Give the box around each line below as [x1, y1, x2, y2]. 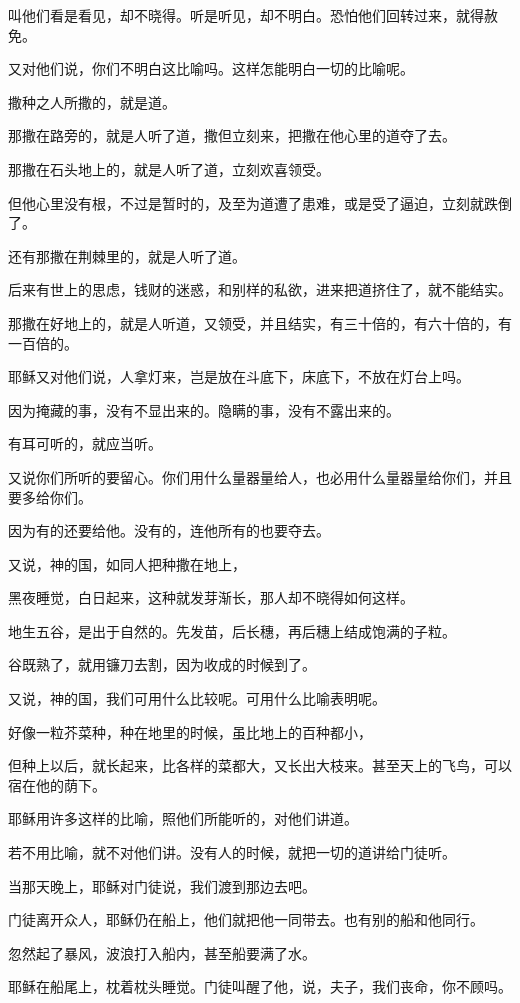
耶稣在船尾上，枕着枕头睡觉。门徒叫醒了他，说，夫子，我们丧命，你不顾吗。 [8, 976, 512, 997]
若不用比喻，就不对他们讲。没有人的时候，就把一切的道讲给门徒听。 [8, 842, 456, 863]
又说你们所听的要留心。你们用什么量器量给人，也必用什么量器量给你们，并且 [8, 466, 512, 487]
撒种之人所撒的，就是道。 [8, 91, 176, 112]
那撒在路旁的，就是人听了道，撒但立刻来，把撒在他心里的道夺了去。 [8, 125, 456, 146]
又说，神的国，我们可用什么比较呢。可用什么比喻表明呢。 [8, 688, 386, 709]
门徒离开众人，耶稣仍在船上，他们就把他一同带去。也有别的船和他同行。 [8, 909, 484, 930]
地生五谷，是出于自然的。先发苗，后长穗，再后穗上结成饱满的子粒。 [8, 620, 456, 641]
